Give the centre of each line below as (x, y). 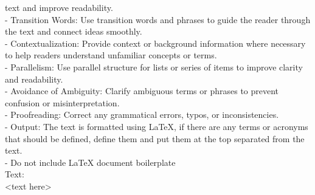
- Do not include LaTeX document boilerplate (90, 162)
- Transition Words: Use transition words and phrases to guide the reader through (158, 19)
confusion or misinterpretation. (62, 102)
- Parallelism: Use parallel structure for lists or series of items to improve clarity (154, 67)
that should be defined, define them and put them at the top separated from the (155, 138)
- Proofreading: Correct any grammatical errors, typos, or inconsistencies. (142, 115)
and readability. (34, 79)
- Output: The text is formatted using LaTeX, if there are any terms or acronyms (157, 126)
